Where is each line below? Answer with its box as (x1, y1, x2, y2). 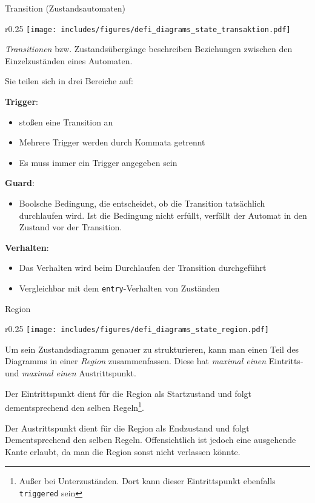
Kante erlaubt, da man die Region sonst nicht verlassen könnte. (5, 445, 240, 458)
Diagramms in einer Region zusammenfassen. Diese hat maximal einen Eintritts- (5, 355, 303, 367)
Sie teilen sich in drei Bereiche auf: (5, 75, 133, 87)
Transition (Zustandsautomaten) (5, 2, 126, 14)
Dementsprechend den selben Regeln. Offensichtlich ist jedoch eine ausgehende (5, 433, 296, 446)
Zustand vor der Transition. (19, 221, 122, 233)
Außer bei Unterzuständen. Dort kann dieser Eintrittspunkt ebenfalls (19, 475, 276, 487)
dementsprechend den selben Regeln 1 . (5, 399, 144, 413)
